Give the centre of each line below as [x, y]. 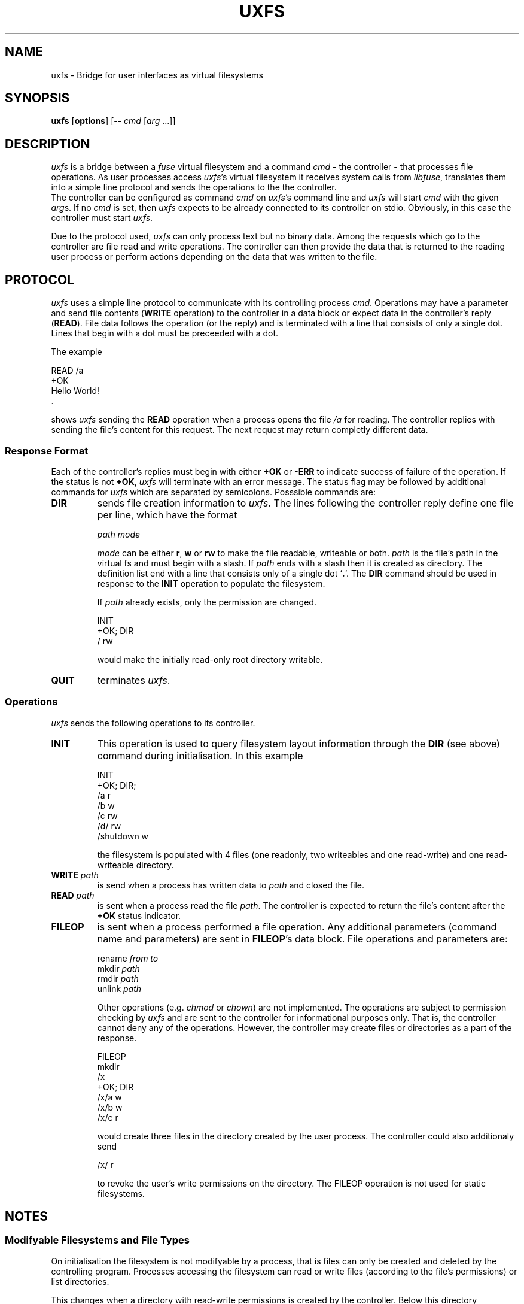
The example [77, 352]
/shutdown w [123, 836]
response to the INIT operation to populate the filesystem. [211, 583]
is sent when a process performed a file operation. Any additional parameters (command [297, 927]
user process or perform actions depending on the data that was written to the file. [214, 257]
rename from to [128, 958]
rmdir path [118, 978]
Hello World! [75, 391]
